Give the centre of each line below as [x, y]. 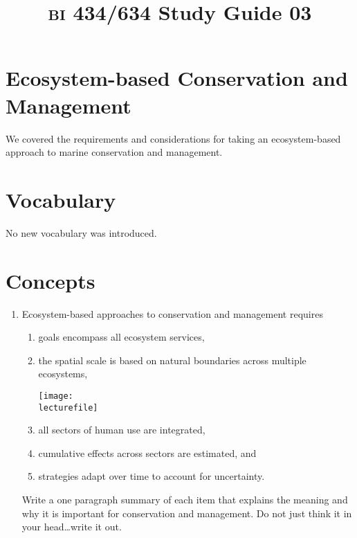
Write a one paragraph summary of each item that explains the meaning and [185, 499]
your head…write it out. [72, 527]
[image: [56, 396]
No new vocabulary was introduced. [81, 232]
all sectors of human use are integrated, [122, 430]
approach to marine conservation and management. [114, 152]
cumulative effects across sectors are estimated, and [147, 452]
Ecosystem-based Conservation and [177, 78]
